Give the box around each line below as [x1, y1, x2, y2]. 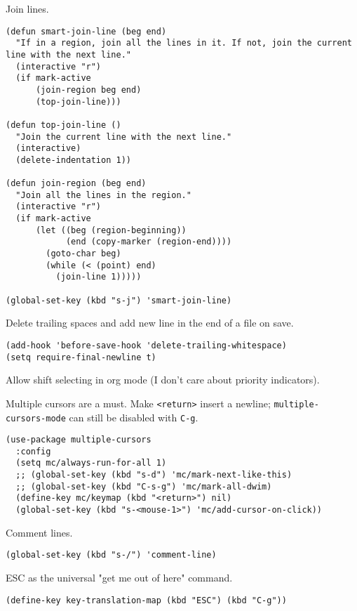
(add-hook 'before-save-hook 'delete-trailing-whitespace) [6, 340, 287, 350]
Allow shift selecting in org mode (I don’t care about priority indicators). [6, 372, 320, 387]
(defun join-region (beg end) [6, 178, 147, 189]
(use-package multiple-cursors [6, 435, 151, 445]
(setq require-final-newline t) [6, 352, 156, 362]
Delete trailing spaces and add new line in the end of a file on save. [6, 315, 294, 330]
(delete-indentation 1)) [15, 155, 131, 165]
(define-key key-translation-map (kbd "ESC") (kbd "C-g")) [6, 595, 287, 605]
